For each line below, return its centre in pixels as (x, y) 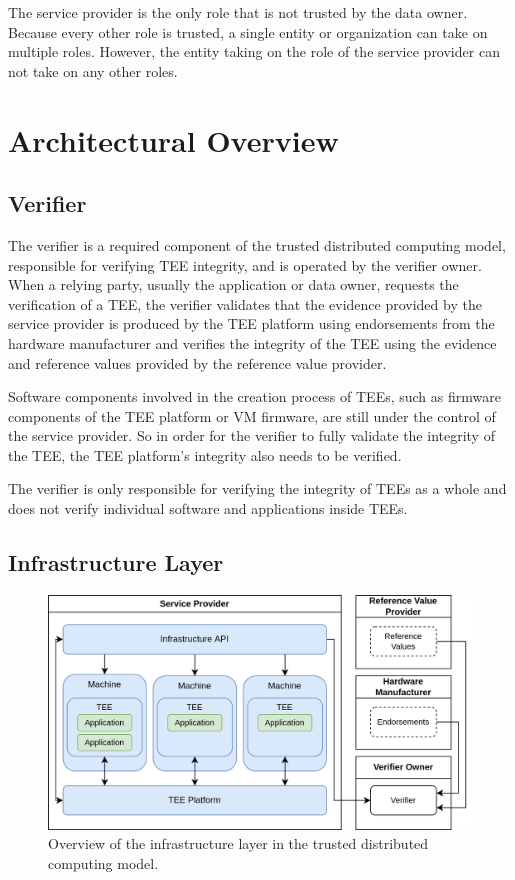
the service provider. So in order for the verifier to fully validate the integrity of (251, 435)
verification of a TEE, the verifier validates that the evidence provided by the (245, 303)
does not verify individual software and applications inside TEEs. (208, 508)
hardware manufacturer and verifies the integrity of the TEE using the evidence (252, 342)
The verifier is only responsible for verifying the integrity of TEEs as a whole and (257, 488)
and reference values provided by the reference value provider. (197, 362)
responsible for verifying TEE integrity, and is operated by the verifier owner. (245, 264)
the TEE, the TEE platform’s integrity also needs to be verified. (205, 454)
